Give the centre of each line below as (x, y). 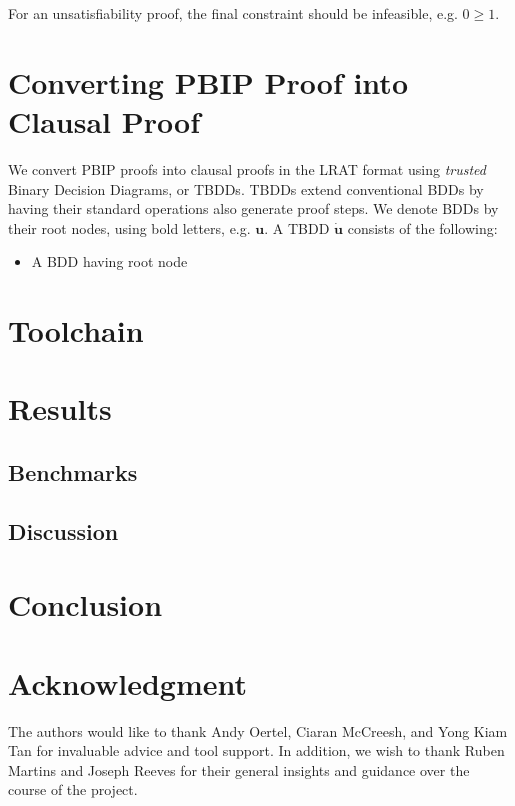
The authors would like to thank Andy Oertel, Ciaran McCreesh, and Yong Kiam (258, 730)
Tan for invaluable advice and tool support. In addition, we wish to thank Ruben (256, 750)
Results (60, 408)
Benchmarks (73, 472)
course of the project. (73, 789)
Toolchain (76, 330)
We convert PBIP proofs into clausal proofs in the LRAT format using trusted (247, 168)
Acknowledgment (127, 682)
